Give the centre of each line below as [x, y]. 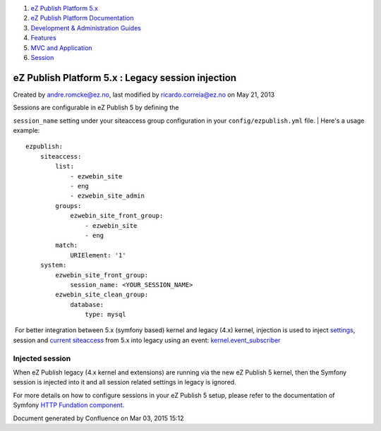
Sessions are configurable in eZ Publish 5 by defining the [96, 108]
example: [26, 130]
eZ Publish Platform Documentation [82, 18]
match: [67, 245]
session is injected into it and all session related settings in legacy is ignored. [125, 382]
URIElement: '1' [98, 255]
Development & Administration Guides [86, 28]
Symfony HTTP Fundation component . [69, 405]
